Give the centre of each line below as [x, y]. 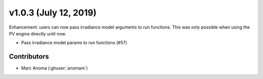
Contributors [29, 56]
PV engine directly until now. [38, 33]
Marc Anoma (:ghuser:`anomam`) [55, 68]
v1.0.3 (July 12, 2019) [53, 13]
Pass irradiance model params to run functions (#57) [74, 43]
